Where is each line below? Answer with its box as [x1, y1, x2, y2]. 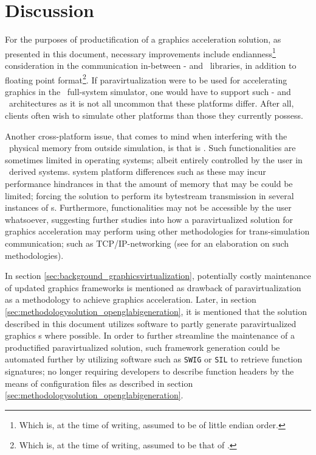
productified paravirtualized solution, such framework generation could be [5, 340, 280, 353]
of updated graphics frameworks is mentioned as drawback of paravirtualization [5, 281, 301, 294]
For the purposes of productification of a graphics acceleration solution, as [5, 33, 281, 46]
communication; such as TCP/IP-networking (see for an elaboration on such [5, 236, 289, 249]
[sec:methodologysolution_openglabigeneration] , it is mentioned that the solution [5, 305, 307, 317]
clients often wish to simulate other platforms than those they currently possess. [5, 109, 303, 121]
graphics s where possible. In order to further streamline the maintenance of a [5, 329, 295, 342]
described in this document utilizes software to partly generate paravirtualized [5, 317, 297, 330]
